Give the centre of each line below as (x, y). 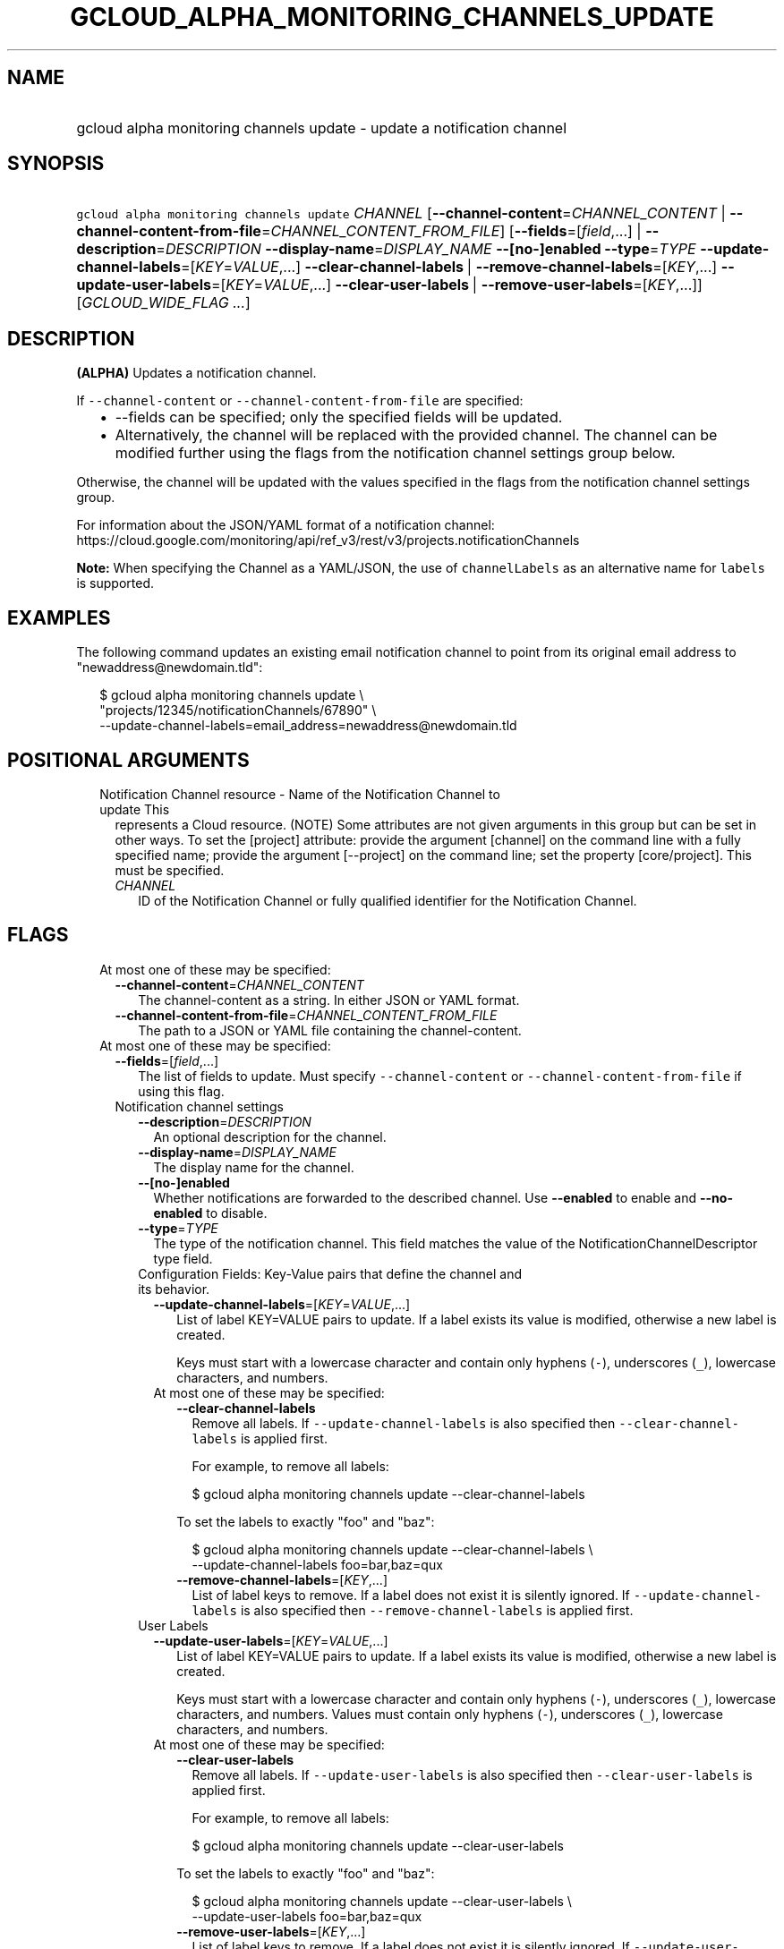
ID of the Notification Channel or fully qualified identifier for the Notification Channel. (388, 900)
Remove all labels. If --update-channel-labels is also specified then (404, 1423)
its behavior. (174, 1289)
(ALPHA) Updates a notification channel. (196, 373)
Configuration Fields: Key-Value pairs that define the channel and (330, 1273)
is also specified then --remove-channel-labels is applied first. (437, 1610)
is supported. (115, 583)
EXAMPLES (59, 617)
